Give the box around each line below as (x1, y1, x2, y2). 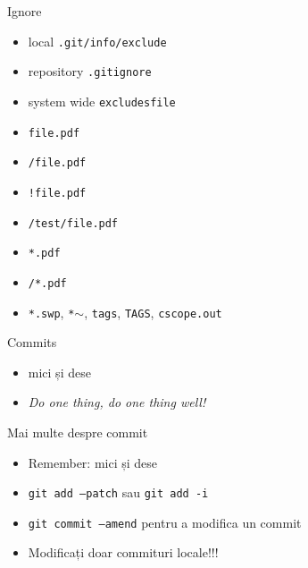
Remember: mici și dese (28, 453, 158, 471)
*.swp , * (28, 302, 75, 321)
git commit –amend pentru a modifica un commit (28, 513, 302, 531)
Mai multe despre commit (7, 422, 148, 441)
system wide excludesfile (28, 91, 176, 110)
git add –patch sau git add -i (28, 483, 209, 502)
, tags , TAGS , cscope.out (84, 302, 222, 321)
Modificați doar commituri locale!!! (28, 543, 219, 562)
